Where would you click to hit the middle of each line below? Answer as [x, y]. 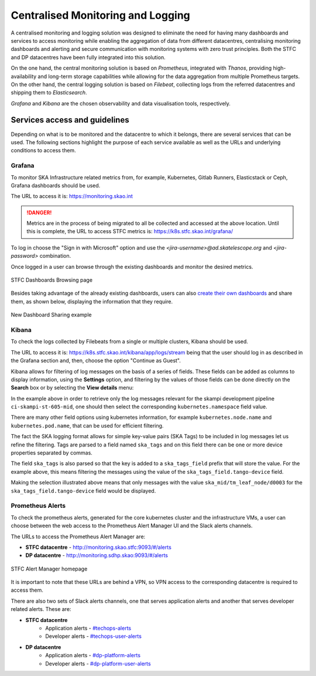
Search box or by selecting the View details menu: [72, 388]
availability [24, 76]
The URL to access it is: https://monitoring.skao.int [72, 196]
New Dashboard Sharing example [51, 315]
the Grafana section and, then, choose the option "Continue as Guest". [96, 361]
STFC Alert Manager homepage [49, 569]
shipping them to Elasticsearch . [49, 93]
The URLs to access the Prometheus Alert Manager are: [78, 537]
